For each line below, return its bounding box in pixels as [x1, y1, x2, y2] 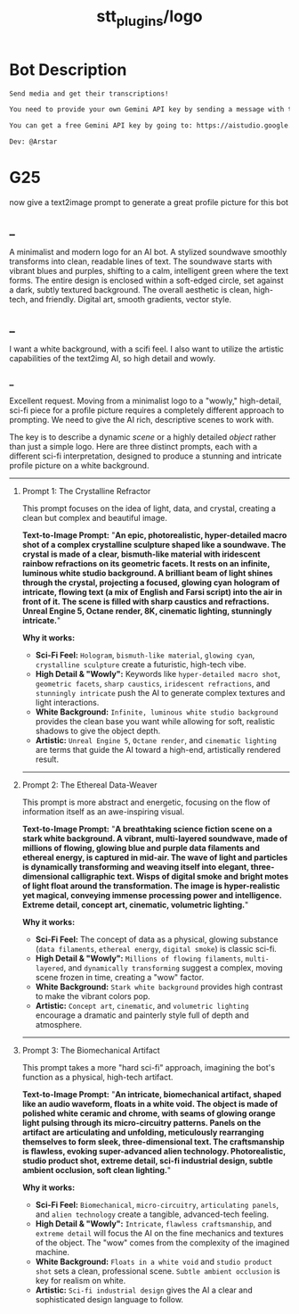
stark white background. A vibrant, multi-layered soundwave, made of [21, 832, 287, 844]
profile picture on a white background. [9, 459, 149, 470]
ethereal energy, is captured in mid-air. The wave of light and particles [21, 852, 288, 863]
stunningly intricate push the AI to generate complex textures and [35, 687, 286, 698]
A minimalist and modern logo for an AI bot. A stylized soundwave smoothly [9, 246, 287, 257]
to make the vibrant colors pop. [35, 990, 151, 1001]
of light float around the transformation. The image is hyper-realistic [21, 880, 280, 891]
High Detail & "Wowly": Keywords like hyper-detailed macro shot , [35, 668, 281, 679]
